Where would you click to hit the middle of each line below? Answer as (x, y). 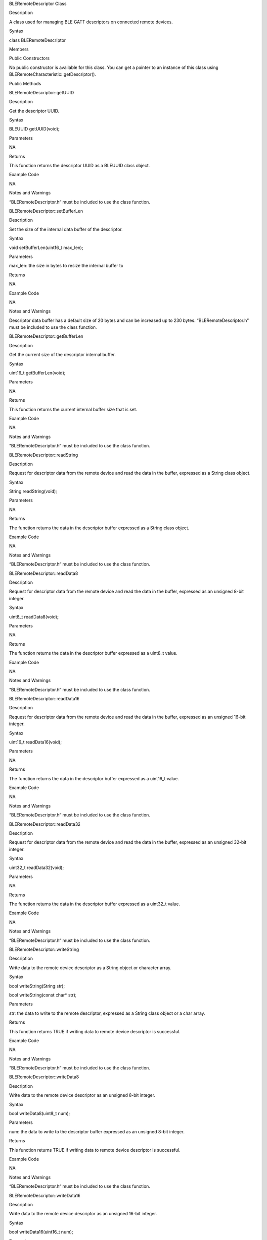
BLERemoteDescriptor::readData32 (45, 824)
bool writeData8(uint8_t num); (40, 1114)
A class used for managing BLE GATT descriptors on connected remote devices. (91, 22)
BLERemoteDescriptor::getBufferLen (46, 336)
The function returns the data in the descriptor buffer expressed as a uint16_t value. (94, 778)
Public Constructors (29, 58)
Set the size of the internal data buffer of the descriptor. (66, 229)
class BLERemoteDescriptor (38, 40)
